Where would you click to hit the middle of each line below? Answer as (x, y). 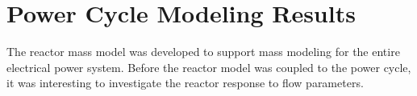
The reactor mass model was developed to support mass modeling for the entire (203, 52)
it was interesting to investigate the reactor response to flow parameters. (185, 83)
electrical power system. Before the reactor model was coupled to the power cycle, (209, 67)
